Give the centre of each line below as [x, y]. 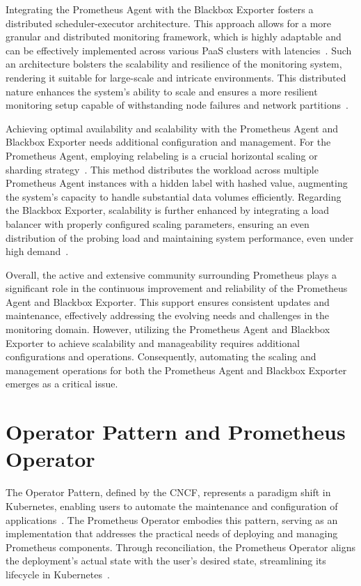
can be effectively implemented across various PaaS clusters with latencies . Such [179, 50]
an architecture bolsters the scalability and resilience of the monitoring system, [174, 64]
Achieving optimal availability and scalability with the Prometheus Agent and [172, 128]
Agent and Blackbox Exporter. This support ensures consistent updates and [168, 301]
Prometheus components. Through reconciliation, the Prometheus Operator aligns [181, 547]
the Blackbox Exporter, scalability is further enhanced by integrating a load [168, 210]
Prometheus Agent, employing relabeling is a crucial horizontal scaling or [162, 155]
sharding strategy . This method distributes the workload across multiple [162, 169]
